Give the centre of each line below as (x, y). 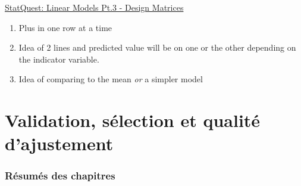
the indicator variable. (59, 59)
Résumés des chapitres (60, 176)
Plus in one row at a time (65, 27)
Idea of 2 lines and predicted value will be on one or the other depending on (157, 47)
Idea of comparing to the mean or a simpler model (111, 79)
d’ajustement (59, 143)
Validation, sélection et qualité (133, 120)
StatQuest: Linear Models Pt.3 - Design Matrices (94, 7)
